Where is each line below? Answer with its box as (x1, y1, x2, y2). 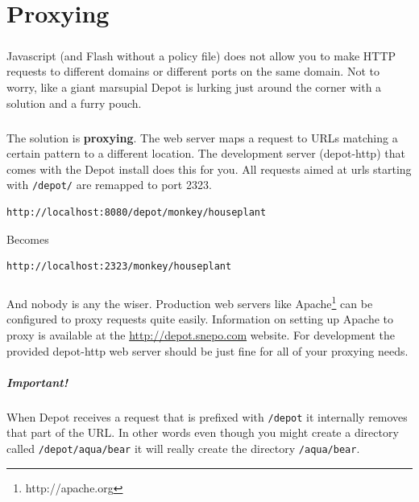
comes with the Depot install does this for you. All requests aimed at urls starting (6, 160, 412, 177)
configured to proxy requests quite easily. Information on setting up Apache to (6, 311, 393, 327)
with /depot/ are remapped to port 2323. (6, 176, 212, 193)
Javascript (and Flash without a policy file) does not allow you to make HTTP (6, 47, 396, 64)
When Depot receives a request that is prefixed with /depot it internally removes (6, 408, 408, 425)
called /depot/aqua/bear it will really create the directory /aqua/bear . (6, 439, 360, 456)
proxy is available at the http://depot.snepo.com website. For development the (6, 326, 395, 343)
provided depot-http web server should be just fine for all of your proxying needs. (6, 342, 409, 359)
